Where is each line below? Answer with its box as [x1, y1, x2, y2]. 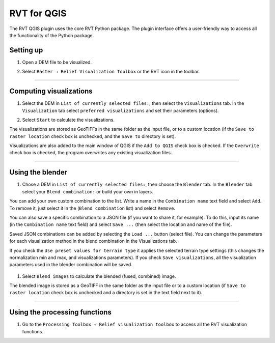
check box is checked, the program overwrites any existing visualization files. [9, 150, 172, 156]
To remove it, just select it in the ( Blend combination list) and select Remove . [9, 205, 176, 211]
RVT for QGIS [9, 8, 67, 19]
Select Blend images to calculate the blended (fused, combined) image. [22, 273, 176, 279]
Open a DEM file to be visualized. [22, 59, 92, 65]
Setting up [9, 46, 43, 54]
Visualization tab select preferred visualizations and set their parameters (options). [22, 107, 219, 113]
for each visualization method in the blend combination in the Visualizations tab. [9, 238, 178, 244]
